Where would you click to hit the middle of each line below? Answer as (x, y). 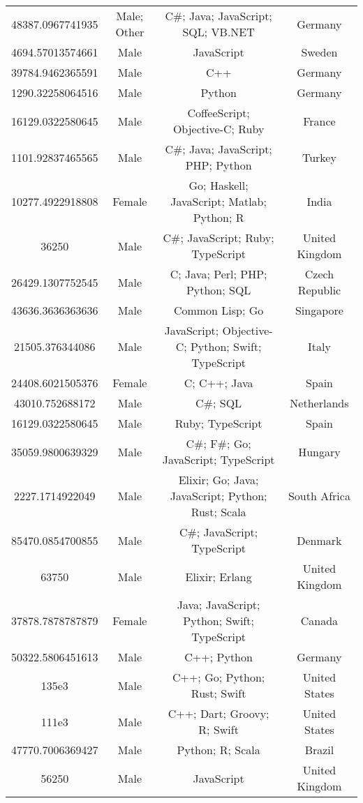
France (319, 121)
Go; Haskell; (218, 185)
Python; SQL (218, 290)
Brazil (319, 750)
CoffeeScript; (218, 113)
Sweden (319, 52)
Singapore (319, 310)
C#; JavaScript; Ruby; (218, 238)
